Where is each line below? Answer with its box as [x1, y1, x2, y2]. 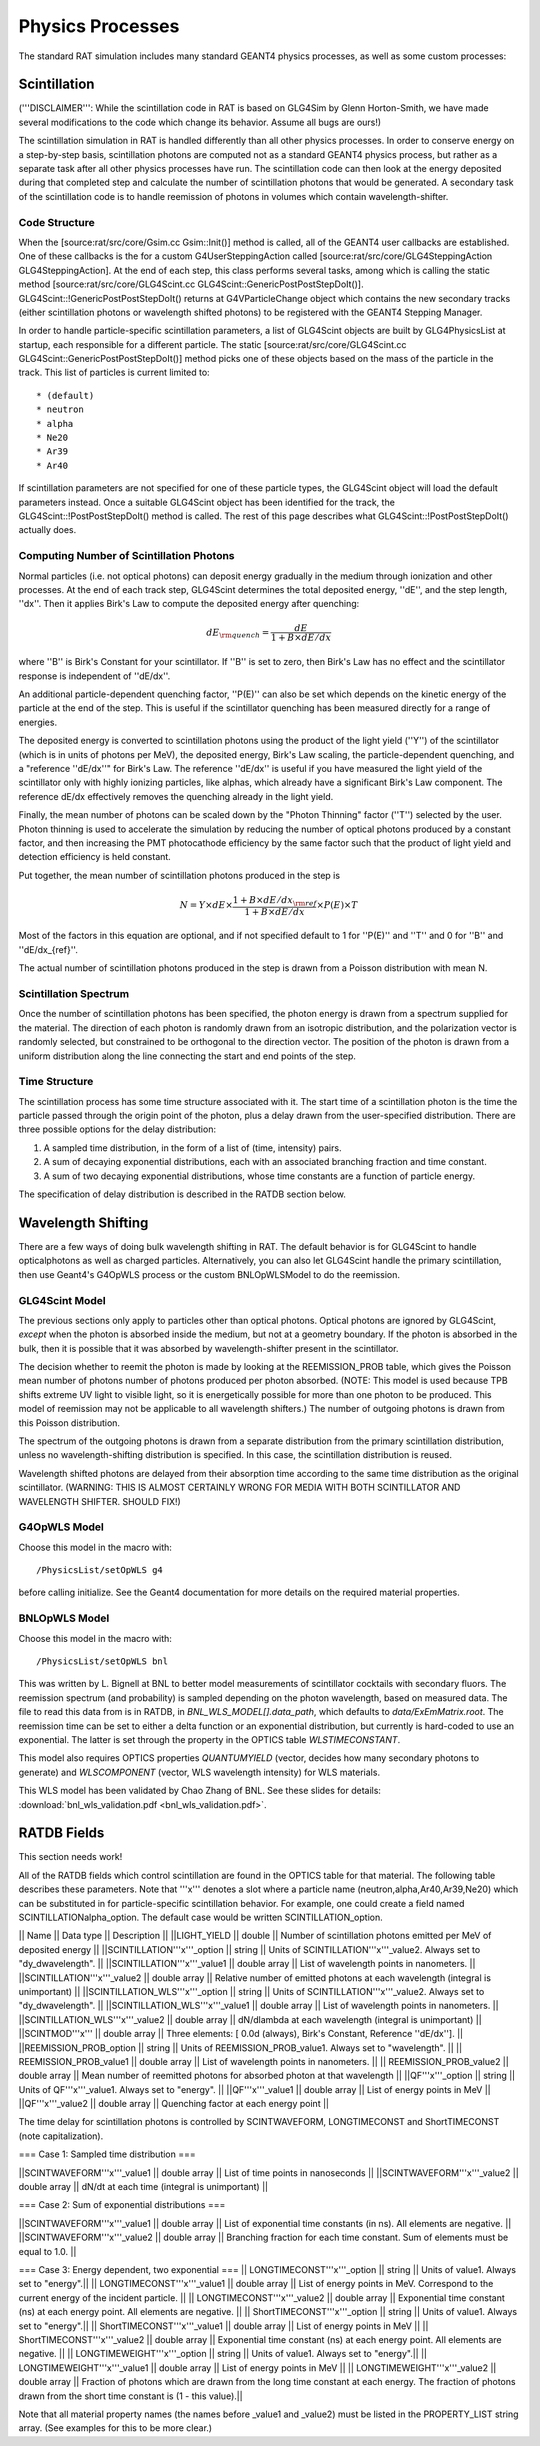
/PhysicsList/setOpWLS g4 [36, 1565, 164, 1576]
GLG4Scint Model [18, 1293, 106, 1307]
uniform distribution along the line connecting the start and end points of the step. [18, 1050, 357, 1062]
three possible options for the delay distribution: [18, 1123, 217, 1135]
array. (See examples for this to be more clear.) [18, 2422, 213, 2434]
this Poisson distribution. [18, 1416, 120, 1429]
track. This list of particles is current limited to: [18, 366, 210, 379]
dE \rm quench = [206, 626, 270, 640]
